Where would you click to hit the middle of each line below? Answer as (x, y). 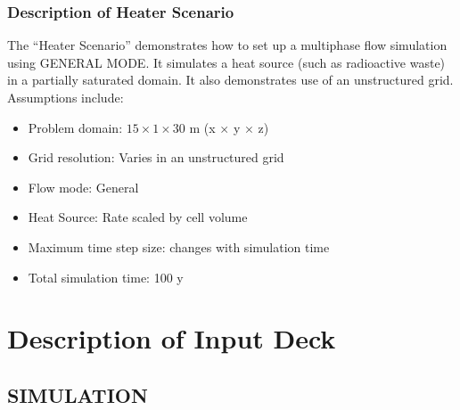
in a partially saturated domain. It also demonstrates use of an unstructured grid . (230, 80)
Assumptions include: (66, 97)
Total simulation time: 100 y (106, 277)
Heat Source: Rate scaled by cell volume (138, 217)
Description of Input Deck (172, 338)
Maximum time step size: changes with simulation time (179, 246)
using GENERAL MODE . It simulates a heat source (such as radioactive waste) (226, 62)
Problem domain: (75, 127)
